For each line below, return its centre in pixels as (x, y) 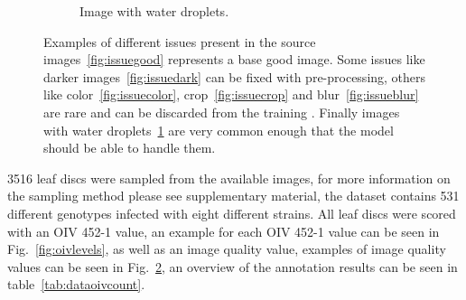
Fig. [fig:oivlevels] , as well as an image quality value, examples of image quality (227, 249)
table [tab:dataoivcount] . (76, 284)
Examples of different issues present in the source (180, 41)
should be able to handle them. (130, 148)
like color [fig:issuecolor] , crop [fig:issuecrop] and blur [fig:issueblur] (231, 94)
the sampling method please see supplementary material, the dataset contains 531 (233, 196)
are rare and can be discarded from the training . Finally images (222, 112)
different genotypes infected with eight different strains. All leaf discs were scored (232, 213)
